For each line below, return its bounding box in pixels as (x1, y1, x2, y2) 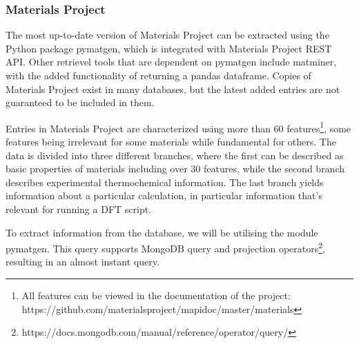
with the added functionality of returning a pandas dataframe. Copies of (6, 68, 311, 82)
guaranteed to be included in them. (6, 95, 155, 110)
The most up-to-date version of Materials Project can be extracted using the (6, 28, 329, 42)
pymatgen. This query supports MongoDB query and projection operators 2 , (6, 239, 326, 255)
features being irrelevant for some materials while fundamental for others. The (6, 134, 336, 149)
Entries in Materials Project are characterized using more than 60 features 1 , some (6, 119, 351, 135)
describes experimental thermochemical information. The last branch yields (6, 174, 324, 189)
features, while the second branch (204, 161, 345, 176)
